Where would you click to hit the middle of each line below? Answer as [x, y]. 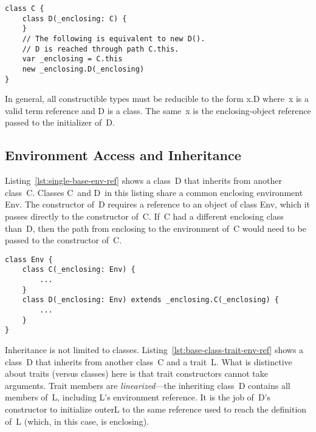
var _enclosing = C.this [72, 59]
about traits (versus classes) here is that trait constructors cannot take [136, 373]
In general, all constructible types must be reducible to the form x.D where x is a [157, 99]
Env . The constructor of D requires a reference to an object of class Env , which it [158, 204]
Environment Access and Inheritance [123, 155]
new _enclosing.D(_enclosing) [83, 69]
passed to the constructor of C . [64, 240]
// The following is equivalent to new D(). [114, 39]
